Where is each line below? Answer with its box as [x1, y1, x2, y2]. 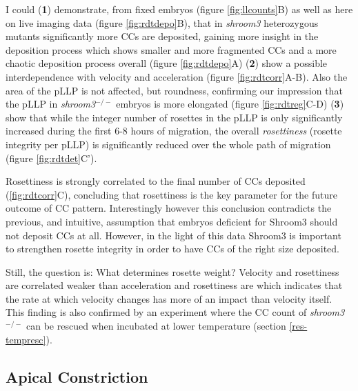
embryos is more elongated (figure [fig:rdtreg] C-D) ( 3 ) [116, 97, 344, 111]
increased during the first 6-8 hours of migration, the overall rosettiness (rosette [6, 123, 342, 138]
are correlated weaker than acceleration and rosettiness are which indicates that [6, 278, 343, 292]
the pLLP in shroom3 [6, 97, 96, 111]
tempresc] [6, 332, 46, 346]
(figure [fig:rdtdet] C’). [6, 150, 97, 165]
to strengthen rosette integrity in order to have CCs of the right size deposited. [6, 241, 339, 256]
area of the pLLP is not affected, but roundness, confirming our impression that [6, 83, 343, 97]
